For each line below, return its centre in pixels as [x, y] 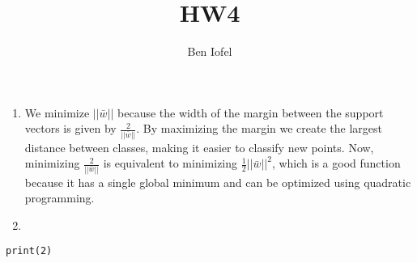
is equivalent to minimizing [170, 163]
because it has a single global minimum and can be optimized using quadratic [218, 182]
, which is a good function [336, 163]
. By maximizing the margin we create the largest [259, 128]
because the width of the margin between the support [251, 112]
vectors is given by [70, 128]
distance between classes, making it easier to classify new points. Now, [199, 147]
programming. [60, 198]
